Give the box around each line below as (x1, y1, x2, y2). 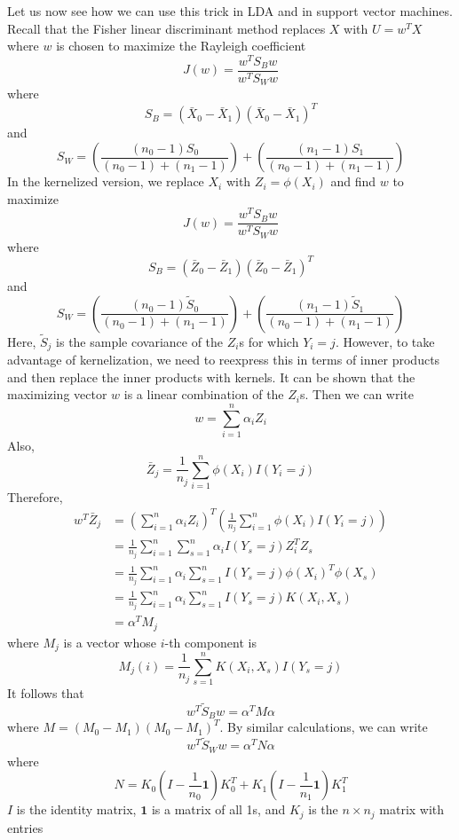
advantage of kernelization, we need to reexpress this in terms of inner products (7, 350, 440, 369)
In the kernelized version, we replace (7, 172, 204, 191)
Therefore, (7, 487, 63, 506)
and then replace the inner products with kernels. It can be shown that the (7, 367, 415, 386)
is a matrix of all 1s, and (151, 800, 286, 819)
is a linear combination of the (123, 385, 284, 404)
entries (7, 818, 44, 836)
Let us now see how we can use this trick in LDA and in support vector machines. (7, 2, 453, 20)
